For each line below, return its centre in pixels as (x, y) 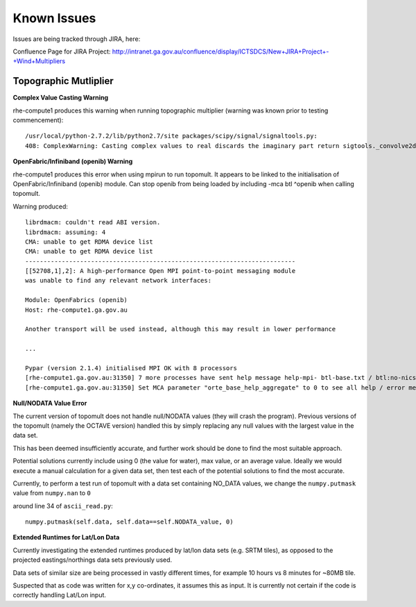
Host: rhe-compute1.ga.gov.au (77, 310)
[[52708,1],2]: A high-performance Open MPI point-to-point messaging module (161, 271)
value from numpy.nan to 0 (52, 493)
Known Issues (54, 18)
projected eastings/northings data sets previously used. (93, 560)
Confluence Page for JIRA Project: (62, 51)
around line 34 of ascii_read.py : (63, 506)
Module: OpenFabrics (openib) (77, 300)
